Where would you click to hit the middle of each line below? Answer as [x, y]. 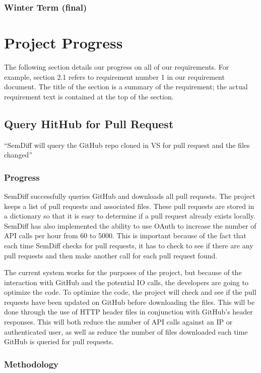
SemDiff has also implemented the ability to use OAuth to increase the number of [130, 225]
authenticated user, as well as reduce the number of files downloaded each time [126, 331]
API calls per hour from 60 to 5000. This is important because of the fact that [125, 235]
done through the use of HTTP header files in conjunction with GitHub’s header [128, 312]
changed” [18, 155]
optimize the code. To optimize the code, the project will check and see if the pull [130, 292]
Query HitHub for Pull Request [89, 123]
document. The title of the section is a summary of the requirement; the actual [126, 87]
